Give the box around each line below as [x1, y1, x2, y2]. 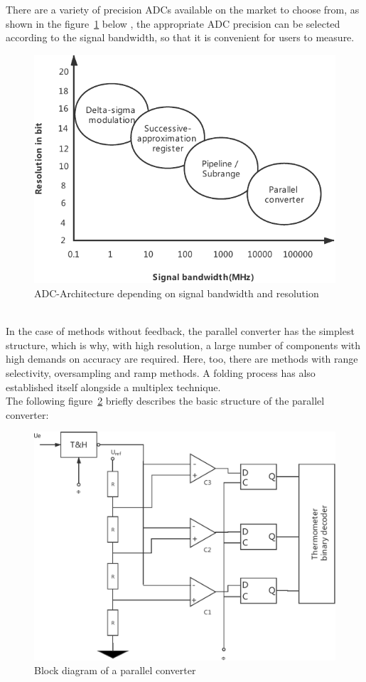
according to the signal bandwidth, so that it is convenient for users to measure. [6, 30, 355, 45]
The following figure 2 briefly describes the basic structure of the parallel [6, 393, 325, 408]
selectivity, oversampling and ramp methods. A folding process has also [6, 366, 316, 380]
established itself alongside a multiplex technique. [6, 379, 221, 394]
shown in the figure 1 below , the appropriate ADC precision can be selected [6, 16, 340, 31]
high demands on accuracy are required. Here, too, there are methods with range [6, 351, 358, 366]
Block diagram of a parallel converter [34, 663, 196, 678]
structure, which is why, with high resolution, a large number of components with [6, 337, 361, 352]
